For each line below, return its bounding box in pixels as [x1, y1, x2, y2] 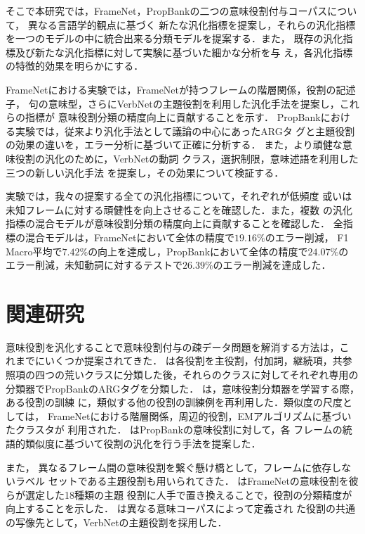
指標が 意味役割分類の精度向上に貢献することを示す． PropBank [25, 110, 321, 125]
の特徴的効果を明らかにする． [6, 58, 144, 73]
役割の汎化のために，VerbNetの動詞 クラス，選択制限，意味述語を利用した [15, 151, 359, 165]
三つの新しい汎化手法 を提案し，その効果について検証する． [6, 165, 284, 179]
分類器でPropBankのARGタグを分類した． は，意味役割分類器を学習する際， [6, 381, 359, 395]
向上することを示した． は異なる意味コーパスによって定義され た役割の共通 [6, 501, 356, 516]
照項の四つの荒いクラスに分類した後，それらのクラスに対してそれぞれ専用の [6, 367, 359, 381]
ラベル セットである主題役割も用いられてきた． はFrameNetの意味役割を [15, 473, 349, 488]
